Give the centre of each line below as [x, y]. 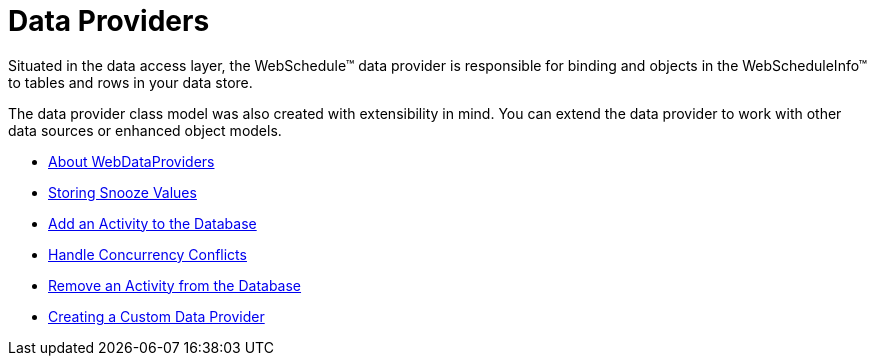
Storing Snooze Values [122, 192]
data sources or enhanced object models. [145, 130]
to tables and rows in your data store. [130, 82]
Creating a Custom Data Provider [156, 316]
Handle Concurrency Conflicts [147, 254]
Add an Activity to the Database [152, 223]
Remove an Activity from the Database [175, 285]
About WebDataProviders [131, 161]
